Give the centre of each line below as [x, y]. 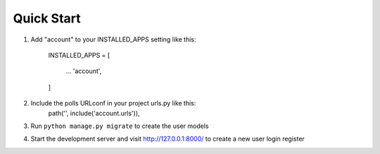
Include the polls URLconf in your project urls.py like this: [113, 103]
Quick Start [47, 18]
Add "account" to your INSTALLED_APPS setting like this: [113, 39]
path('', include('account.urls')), [94, 113]
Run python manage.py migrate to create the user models [120, 126]
